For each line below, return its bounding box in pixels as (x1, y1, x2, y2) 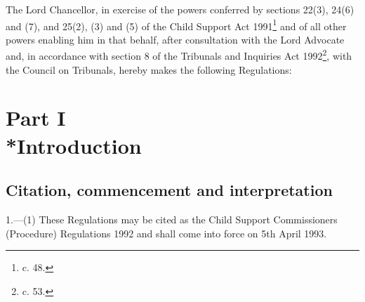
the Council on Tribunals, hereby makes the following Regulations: (6, 62, 292, 77)
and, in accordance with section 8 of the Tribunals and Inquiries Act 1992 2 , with (6, 46, 352, 63)
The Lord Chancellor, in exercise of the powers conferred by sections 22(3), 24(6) (6, 2, 354, 16)
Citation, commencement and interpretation (6, 179, 333, 201)
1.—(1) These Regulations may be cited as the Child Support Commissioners (6, 212, 338, 227)
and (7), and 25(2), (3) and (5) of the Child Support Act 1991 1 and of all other (6, 16, 347, 33)
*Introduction (6, 131, 142, 159)
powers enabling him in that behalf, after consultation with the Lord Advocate (6, 32, 345, 46)
